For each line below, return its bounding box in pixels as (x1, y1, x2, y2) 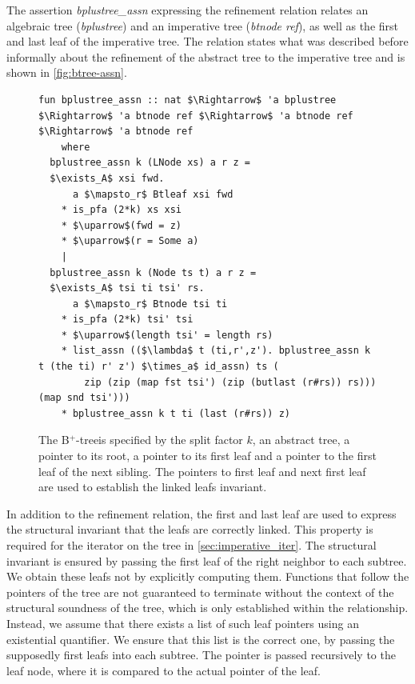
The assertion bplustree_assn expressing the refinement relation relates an (6, 2, 369, 18)
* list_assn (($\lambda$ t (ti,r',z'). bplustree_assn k (61, 345, 371, 357)
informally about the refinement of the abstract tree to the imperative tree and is (6, 48, 405, 65)
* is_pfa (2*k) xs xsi (61, 204, 182, 216)
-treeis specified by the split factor (76, 431, 243, 448)
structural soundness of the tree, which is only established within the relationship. (6, 599, 409, 616)
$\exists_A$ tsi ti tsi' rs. (50, 282, 205, 294)
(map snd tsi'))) (38, 392, 130, 404)
